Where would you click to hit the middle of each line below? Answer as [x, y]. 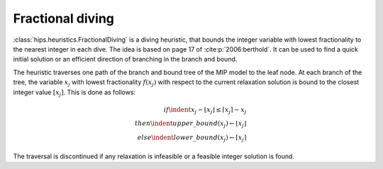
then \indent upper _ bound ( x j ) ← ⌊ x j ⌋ [191, 124]
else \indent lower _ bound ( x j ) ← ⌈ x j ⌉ [192, 138]
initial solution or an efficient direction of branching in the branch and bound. [125, 59]
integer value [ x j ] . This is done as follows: [74, 93]
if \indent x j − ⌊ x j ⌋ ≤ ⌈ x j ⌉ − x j [205, 110]
